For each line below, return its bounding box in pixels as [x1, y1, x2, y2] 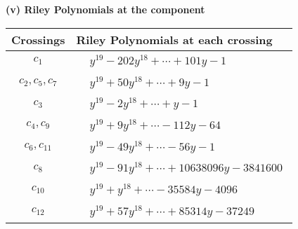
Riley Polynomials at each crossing [76, 31, 273, 48]
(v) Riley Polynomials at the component [6, 2, 205, 16]
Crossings [11, 31, 65, 48]
